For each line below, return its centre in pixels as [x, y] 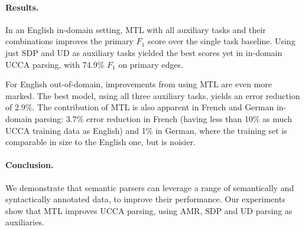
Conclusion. [30, 165]
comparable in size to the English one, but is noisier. [100, 142]
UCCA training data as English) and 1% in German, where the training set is [146, 130]
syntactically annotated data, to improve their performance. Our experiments [145, 199]
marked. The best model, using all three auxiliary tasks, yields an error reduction [153, 95]
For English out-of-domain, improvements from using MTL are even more [139, 84]
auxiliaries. [25, 222]
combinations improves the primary [69, 41]
